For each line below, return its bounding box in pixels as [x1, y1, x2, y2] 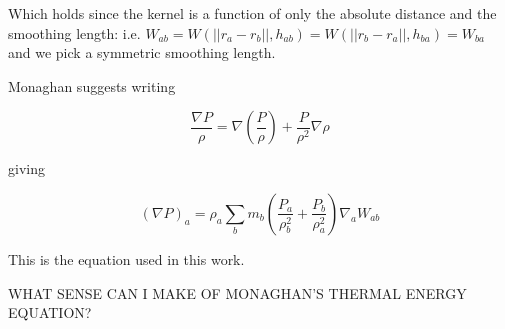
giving [8, 158, 45, 179]
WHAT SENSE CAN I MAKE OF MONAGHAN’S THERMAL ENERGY [8, 282, 467, 303]
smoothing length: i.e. [8, 22, 141, 43]
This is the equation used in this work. [8, 248, 245, 269]
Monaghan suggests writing [8, 75, 176, 96]
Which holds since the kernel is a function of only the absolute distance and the [8, 3, 497, 23]
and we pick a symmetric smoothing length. [8, 42, 276, 63]
